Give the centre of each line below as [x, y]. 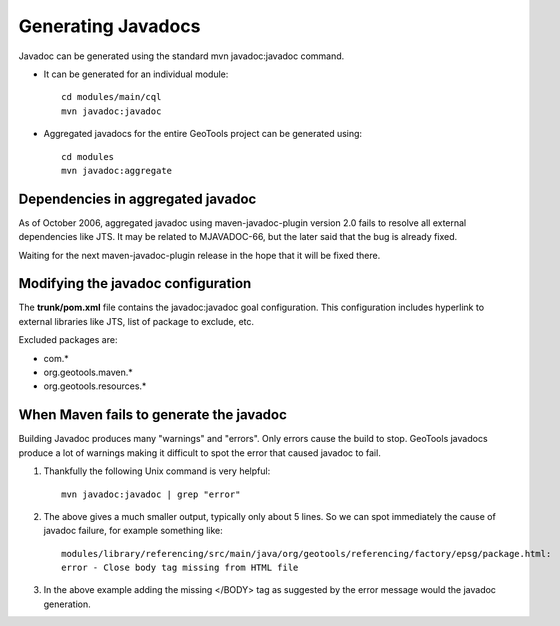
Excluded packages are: [68, 340]
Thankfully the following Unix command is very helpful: [157, 471]
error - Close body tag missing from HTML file [180, 568]
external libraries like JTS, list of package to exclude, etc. [136, 321]
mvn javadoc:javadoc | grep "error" [151, 494]
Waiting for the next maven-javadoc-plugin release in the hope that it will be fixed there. [199, 255]
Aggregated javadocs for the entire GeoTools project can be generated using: [203, 134]
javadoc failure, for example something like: [133, 531]
